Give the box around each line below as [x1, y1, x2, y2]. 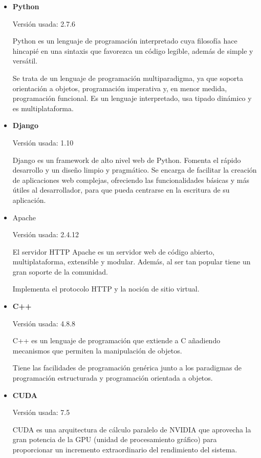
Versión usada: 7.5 [12, 407, 70, 418]
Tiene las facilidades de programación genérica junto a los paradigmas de [12, 362, 242, 373]
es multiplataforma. [12, 102, 74, 113]
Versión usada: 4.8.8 [12, 318, 76, 328]
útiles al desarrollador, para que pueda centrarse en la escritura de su [12, 184, 230, 195]
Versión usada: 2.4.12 [12, 229, 79, 240]
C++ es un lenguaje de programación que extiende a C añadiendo [12, 335, 221, 346]
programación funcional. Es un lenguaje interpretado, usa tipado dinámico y [12, 93, 252, 103]
